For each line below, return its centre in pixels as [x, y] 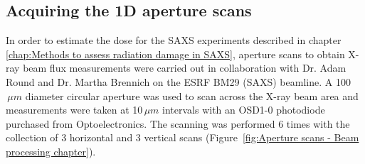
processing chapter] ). [51, 151]
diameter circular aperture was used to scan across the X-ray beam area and [192, 95]
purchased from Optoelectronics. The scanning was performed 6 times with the [178, 123]
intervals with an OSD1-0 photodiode [244, 110]
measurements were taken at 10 [74, 110]
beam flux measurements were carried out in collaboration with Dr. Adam [185, 68]
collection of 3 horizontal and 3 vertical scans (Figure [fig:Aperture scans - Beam [182, 137]
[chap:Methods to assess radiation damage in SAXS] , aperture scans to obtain [175, 54]
